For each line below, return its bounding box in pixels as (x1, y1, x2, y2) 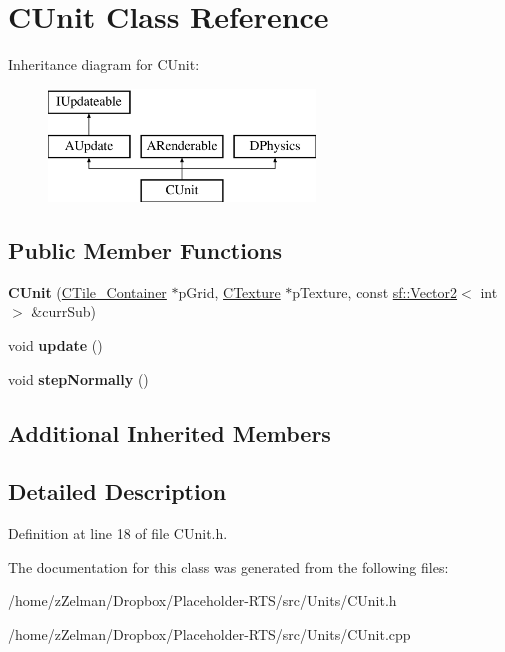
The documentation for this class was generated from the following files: (8, 556, 449, 577)
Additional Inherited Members (8, 417, 331, 448)
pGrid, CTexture (178, 281, 281, 302)
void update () (8, 335, 103, 356)
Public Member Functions (8, 235, 282, 266)
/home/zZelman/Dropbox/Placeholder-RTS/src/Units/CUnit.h (8, 590, 397, 611)
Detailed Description (8, 476, 227, 507)
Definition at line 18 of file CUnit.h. (8, 523, 228, 544)
